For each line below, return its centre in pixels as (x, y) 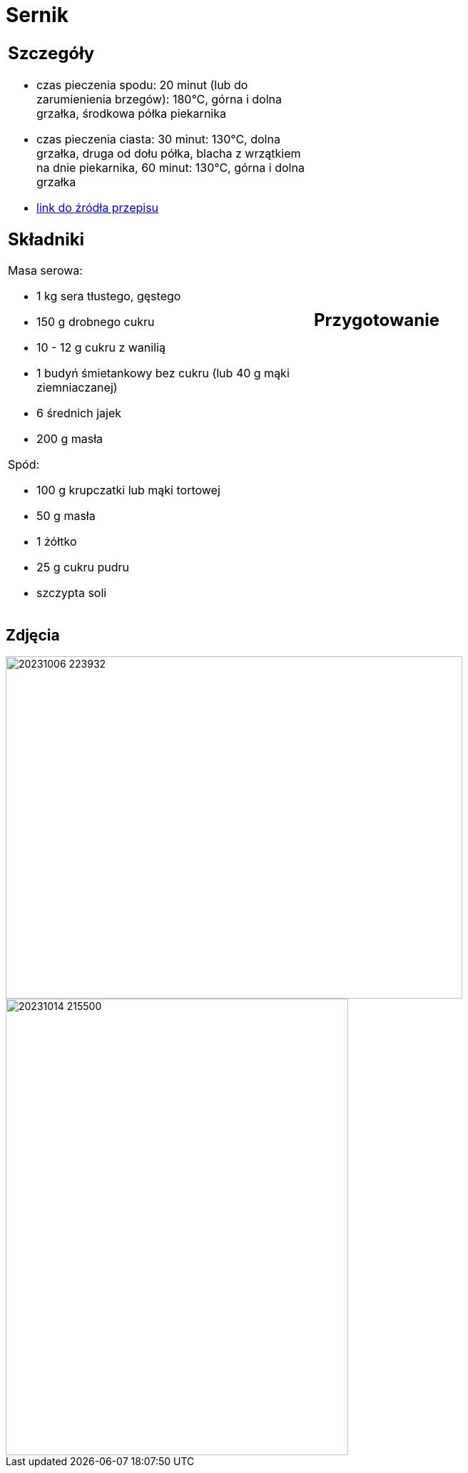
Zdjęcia (33, 635)
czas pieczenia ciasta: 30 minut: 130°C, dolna (158, 139)
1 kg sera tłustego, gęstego (109, 296)
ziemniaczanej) (77, 388)
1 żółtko (57, 542)
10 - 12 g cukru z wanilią (101, 348)
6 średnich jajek (79, 413)
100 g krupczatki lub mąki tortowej (128, 490)
